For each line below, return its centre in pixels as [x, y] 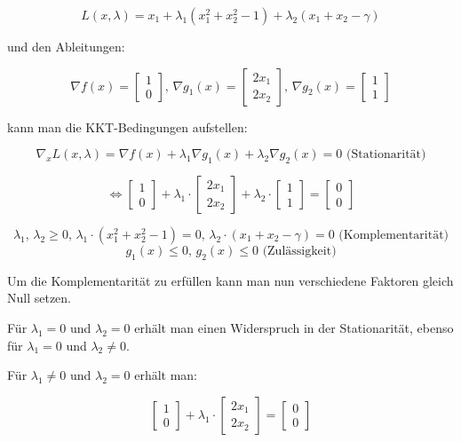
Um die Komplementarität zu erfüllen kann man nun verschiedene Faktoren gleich [230, 280]
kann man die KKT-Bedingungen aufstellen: [127, 126]
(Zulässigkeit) [299, 251]
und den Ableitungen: [66, 46]
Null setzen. [40, 298]
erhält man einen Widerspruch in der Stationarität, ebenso [294, 327]
